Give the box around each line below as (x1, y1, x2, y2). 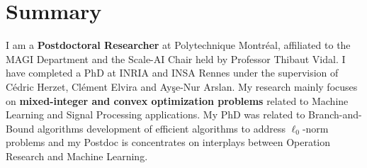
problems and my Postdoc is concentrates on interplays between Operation (6, 135, 331, 150)
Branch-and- (308, 107, 362, 122)
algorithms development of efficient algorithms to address (37, 121, 286, 135)
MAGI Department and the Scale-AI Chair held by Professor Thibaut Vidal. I (6, 51, 346, 66)
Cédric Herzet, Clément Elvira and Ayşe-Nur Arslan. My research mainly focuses (6, 79, 358, 94)
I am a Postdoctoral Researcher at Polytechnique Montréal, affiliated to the (6, 38, 351, 52)
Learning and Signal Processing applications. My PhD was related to (6, 107, 305, 122)
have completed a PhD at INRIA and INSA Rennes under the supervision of (6, 65, 339, 80)
